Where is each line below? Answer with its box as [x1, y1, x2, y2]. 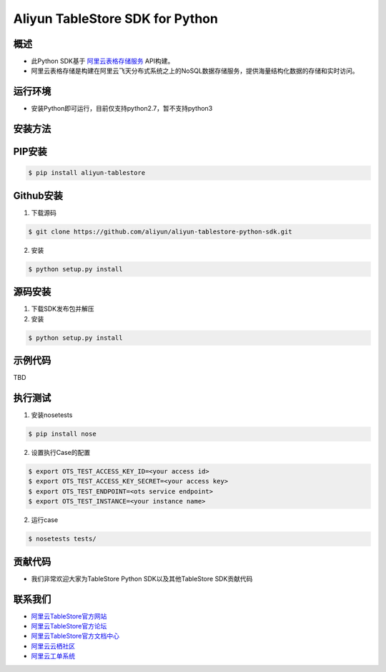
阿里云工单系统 [31, 652, 75, 661]
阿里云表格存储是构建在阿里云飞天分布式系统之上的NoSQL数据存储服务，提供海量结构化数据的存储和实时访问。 [31, 66, 359, 75]
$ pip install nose [28, 430, 96, 438]
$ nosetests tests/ [28, 535, 96, 543]
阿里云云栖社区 [31, 641, 75, 650]
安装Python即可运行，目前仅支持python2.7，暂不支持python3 [31, 104, 213, 113]
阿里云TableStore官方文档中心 [31, 632, 120, 641]
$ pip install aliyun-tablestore [28, 169, 146, 177]
